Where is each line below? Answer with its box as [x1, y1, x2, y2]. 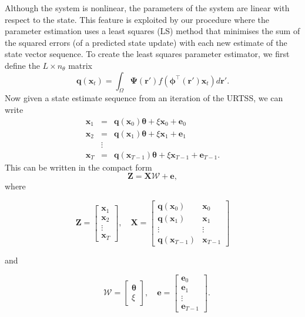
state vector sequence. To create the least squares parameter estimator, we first [5, 48, 290, 60]
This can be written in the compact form [5, 161, 152, 173]
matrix [68, 59, 93, 71]
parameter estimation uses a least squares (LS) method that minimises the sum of [5, 25, 300, 37]
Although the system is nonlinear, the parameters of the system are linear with [5, 2, 290, 14]
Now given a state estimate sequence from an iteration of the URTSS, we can [5, 92, 283, 104]
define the [5, 59, 40, 71]
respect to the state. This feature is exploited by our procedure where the [5, 13, 270, 25]
